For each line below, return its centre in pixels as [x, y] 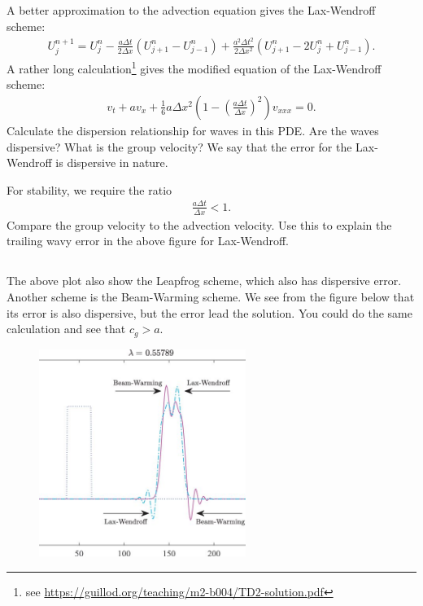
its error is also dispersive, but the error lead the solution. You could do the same [209, 312]
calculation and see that [66, 329]
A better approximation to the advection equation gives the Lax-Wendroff [191, 10]
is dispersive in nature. [112, 162]
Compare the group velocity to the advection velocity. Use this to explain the [199, 224]
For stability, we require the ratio [89, 189]
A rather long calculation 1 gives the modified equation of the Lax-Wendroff [194, 67]
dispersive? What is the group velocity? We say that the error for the [179, 146]
